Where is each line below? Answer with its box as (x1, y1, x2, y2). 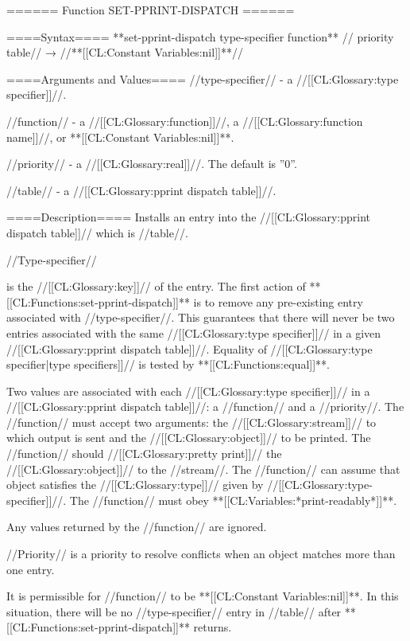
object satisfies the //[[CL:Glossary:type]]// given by (6, 476, 264, 493)
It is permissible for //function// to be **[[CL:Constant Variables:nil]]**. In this (6, 588, 399, 604)
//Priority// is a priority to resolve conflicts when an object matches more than (6, 545, 396, 562)
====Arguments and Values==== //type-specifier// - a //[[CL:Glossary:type (6, 70, 399, 87)
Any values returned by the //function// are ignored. (6, 518, 267, 535)
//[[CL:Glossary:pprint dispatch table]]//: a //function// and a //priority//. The (6, 398, 404, 415)
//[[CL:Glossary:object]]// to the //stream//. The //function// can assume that (6, 460, 400, 477)
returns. (193, 619, 232, 635)
